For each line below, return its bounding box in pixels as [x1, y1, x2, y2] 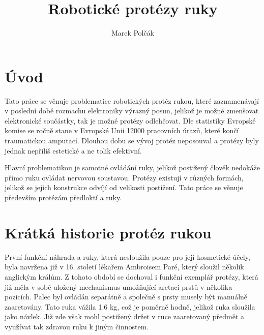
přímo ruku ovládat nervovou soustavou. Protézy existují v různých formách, [5, 172, 244, 182]
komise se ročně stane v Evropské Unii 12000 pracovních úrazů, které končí [5, 125, 239, 136]
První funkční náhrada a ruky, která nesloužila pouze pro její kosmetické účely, [5, 251, 250, 262]
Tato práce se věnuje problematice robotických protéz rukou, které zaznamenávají [5, 95, 259, 106]
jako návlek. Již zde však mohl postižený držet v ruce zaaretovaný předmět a [5, 311, 245, 322]
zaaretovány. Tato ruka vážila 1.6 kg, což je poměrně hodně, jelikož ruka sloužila [5, 301, 255, 312]
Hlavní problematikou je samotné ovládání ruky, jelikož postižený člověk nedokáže [5, 162, 260, 173]
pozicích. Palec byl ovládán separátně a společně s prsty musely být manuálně [5, 291, 248, 302]
